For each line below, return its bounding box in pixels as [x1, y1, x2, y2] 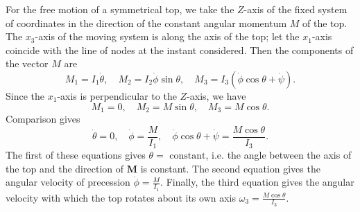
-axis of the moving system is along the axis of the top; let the [35, 29, 300, 44]
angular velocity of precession [6, 175, 130, 189]
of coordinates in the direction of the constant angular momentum [6, 15, 287, 30]
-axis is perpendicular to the [57, 88, 177, 103]
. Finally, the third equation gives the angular [160, 175, 354, 189]
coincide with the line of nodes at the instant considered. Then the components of [6, 42, 354, 57]
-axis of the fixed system [243, 2, 348, 16]
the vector [6, 56, 49, 71]
